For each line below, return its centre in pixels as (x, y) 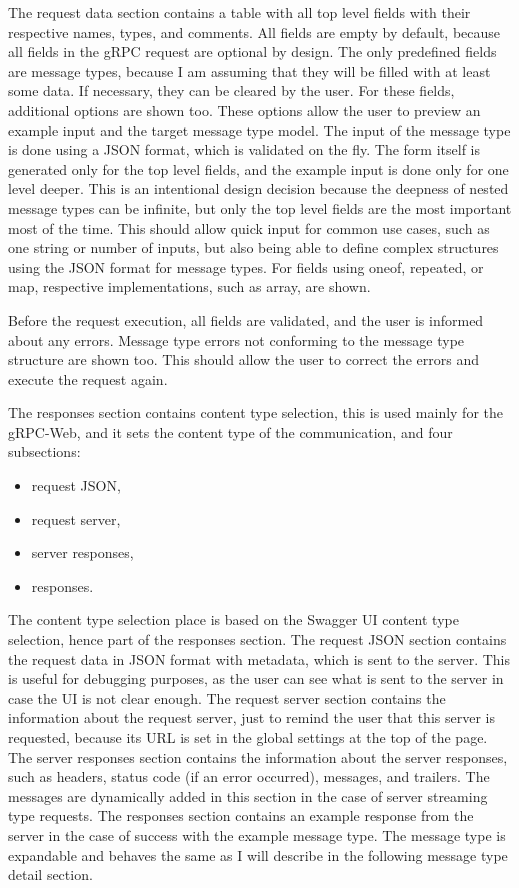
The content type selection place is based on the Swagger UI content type (233, 619)
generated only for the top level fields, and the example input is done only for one (258, 168)
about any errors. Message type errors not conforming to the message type (236, 339)
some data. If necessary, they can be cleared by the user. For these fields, (231, 90)
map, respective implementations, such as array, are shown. (189, 286)
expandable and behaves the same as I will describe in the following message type (258, 854)
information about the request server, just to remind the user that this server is (251, 717)
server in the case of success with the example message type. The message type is (257, 834)
